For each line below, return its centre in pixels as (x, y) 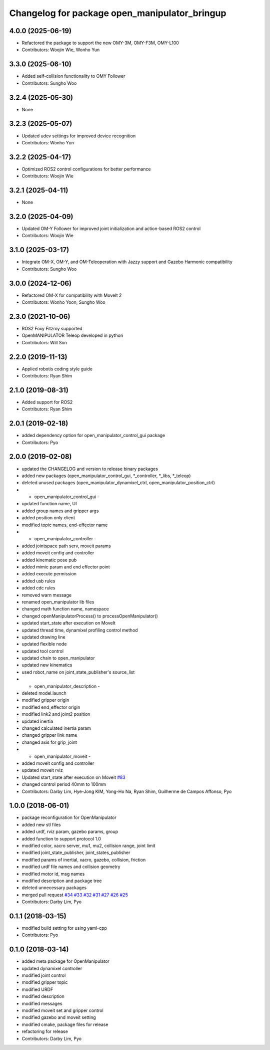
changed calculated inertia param (56, 728)
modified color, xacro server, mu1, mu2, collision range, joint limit (88, 846)
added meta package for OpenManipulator (65, 961)
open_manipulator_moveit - (62, 756)
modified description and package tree (62, 881)
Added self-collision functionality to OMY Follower (73, 76)
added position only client (48, 518)
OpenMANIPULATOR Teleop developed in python (72, 335)
